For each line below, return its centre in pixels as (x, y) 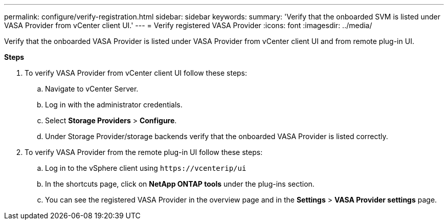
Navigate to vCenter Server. (92, 89)
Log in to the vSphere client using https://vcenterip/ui (146, 168)
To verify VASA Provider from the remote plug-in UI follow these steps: (144, 152)
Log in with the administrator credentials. (114, 105)
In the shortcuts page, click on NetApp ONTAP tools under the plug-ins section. (180, 184)
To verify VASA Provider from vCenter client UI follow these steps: (136, 73)
